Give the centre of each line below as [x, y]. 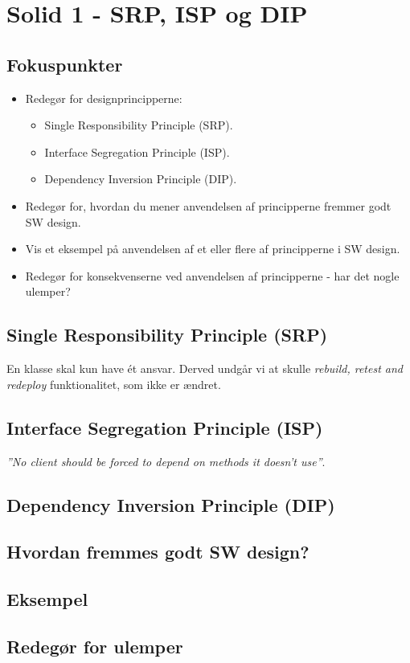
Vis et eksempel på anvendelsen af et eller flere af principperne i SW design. [213, 249]
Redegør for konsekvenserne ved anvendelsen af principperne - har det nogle [212, 275]
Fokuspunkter [65, 64]
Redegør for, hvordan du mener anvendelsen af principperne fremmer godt [208, 205]
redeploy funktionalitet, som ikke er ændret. [114, 384]
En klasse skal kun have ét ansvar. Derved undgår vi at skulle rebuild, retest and [205, 368]
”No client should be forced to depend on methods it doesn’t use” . [166, 461]
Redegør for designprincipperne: [104, 98]
